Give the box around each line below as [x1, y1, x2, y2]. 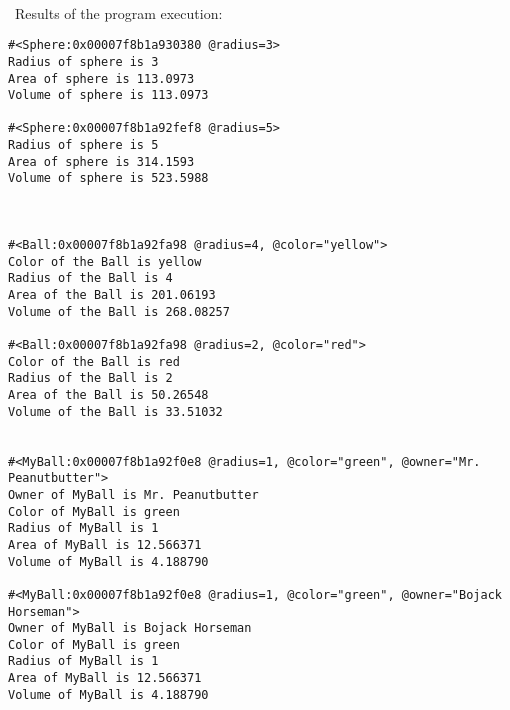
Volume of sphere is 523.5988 [8, 171, 209, 186]
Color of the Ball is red [8, 354, 180, 369]
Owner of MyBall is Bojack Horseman [8, 621, 252, 636]
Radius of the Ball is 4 [8, 271, 173, 286]
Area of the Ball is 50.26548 [8, 387, 209, 402]
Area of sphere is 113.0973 [8, 71, 195, 86]
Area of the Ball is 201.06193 [8, 288, 216, 303]
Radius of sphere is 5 [8, 138, 159, 153]
